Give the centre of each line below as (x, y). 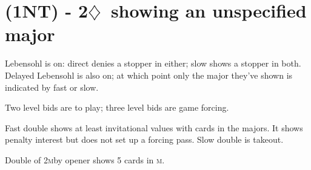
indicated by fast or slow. (52, 87)
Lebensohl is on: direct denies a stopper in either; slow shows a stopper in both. (153, 63)
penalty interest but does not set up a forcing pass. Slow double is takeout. (144, 139)
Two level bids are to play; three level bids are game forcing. (117, 107)
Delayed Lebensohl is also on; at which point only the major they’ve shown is (149, 75)
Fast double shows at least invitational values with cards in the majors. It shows (154, 127)
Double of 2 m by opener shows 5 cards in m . (85, 159)
